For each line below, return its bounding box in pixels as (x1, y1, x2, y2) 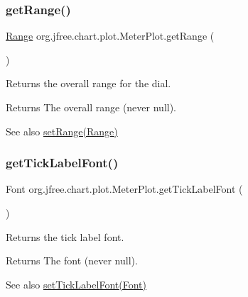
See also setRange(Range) (6, 123, 118, 138)
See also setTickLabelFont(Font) (6, 276, 146, 291)
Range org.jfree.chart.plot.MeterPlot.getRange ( (6, 28, 215, 43)
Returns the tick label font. (6, 229, 124, 244)
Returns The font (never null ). (6, 253, 138, 268)
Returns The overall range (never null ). (6, 100, 177, 114)
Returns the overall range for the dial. (6, 76, 171, 91)
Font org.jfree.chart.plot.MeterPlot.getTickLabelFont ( (6, 181, 243, 196)
